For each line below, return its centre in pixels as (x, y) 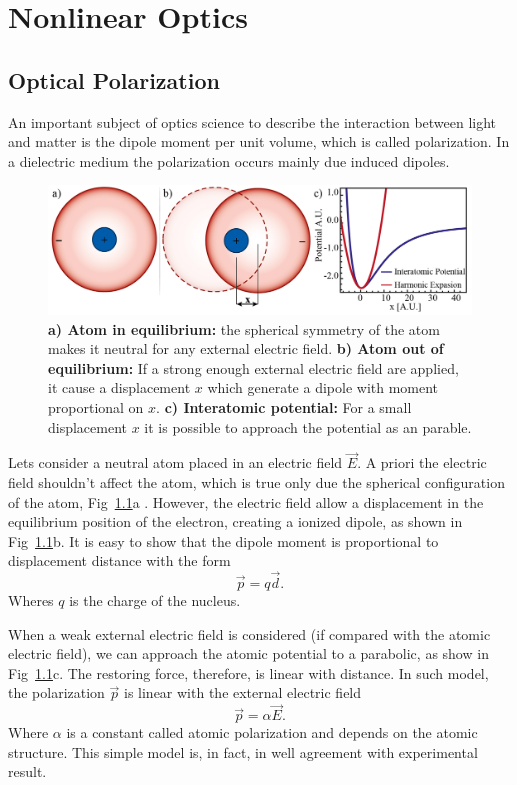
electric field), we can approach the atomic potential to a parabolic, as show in (248, 653)
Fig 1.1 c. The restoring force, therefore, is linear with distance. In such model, (248, 672)
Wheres (31, 600)
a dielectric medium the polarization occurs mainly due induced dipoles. (229, 160)
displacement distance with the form (119, 560)
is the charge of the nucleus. (155, 600)
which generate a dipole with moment (323, 387)
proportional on (96, 406)
